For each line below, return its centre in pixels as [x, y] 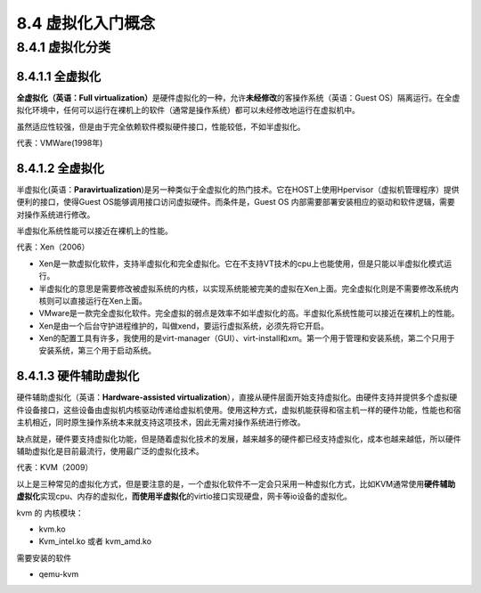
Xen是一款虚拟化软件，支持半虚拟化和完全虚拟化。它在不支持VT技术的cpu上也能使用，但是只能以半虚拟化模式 [241, 264]
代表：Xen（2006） [53, 247]
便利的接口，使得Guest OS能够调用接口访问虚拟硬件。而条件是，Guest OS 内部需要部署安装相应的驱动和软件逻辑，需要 [236, 202]
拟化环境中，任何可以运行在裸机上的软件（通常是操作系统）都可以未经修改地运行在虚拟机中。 [188, 110]
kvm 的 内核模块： [50, 513]
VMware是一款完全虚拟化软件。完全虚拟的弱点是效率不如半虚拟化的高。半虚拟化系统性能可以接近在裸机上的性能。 [249, 313]
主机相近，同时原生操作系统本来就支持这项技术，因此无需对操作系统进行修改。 [161, 422]
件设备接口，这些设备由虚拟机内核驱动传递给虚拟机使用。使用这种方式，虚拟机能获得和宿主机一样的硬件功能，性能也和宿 [239, 410]
